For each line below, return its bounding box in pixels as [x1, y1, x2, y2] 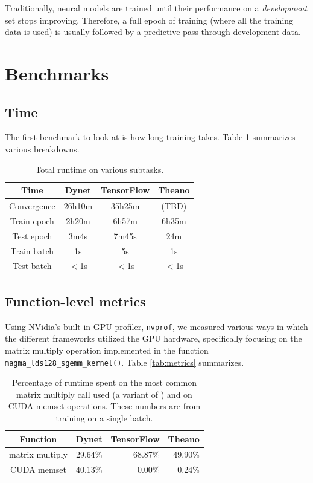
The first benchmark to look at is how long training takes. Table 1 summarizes [5, 131, 296, 143]
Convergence [9, 199, 55, 212]
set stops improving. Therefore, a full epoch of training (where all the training [5, 13, 294, 26]
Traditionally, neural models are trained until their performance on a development [5, 2, 308, 14]
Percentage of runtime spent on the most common [11, 376, 197, 389]
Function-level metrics [5, 291, 146, 310]
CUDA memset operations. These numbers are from [8, 400, 201, 412]
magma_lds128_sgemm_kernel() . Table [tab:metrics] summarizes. [5, 355, 244, 368]
